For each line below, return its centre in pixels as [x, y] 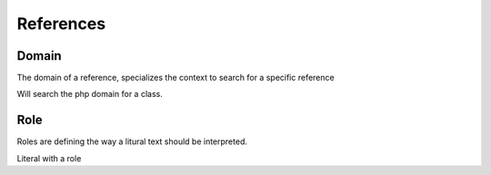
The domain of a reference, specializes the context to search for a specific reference [176, 78]
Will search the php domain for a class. [90, 94]
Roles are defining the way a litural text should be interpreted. [132, 141]
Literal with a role [49, 158]
